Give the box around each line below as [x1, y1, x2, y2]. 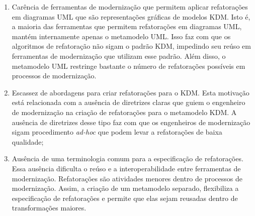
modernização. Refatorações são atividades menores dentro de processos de [12, 173, 243, 183]
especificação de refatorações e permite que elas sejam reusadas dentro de [12, 192, 238, 203]
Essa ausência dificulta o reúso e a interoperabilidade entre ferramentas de [12, 163, 241, 173]
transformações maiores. [12, 202, 87, 213]
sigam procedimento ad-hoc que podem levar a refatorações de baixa [12, 127, 222, 137]
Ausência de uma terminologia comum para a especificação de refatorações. [12, 153, 243, 164]
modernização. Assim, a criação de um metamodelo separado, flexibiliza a [12, 183, 239, 193]
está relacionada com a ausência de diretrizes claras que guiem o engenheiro [12, 97, 245, 107]
